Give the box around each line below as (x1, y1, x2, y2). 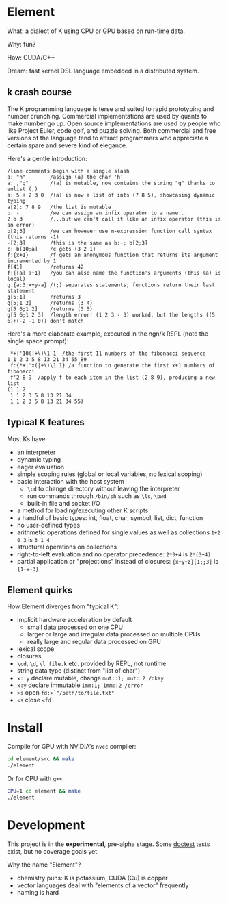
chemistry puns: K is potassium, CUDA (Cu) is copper (16, 874, 169, 882)
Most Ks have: (7, 434, 48, 443)
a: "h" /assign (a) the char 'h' (7, 173, 124, 180)
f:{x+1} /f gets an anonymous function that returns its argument (7, 251, 218, 258)
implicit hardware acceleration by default (16, 616, 132, 624)
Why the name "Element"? (7, 861, 81, 869)
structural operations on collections (16, 543, 117, 551)
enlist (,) (7, 186, 38, 193)
